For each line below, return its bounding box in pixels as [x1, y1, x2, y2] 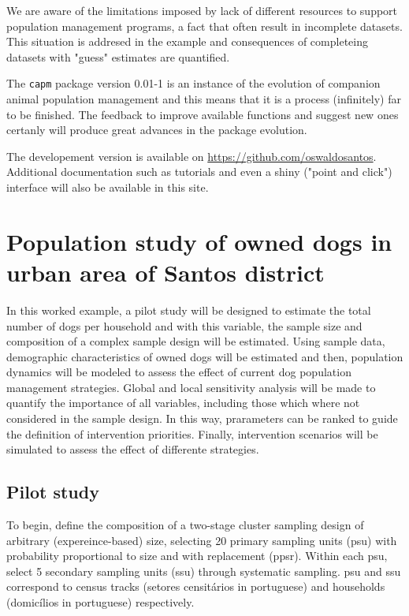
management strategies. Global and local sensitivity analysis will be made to [6, 379, 376, 395]
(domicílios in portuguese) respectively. [6, 594, 195, 610]
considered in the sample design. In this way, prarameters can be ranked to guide [6, 410, 398, 427]
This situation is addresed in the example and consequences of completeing [6, 33, 368, 50]
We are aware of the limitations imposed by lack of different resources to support [6, 2, 398, 18]
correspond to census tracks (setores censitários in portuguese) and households [6, 578, 385, 595]
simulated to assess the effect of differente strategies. [6, 441, 259, 457]
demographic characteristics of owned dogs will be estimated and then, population [6, 348, 403, 364]
